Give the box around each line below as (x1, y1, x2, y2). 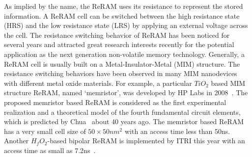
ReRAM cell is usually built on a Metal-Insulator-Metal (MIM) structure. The (4, 58, 240, 69)
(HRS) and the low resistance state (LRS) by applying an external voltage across (4, 20, 248, 30)
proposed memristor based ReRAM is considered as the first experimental (4, 97, 226, 107)
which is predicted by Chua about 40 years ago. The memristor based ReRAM (4, 116, 244, 127)
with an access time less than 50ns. (124, 126, 230, 136)
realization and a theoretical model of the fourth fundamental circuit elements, (4, 106, 241, 117)
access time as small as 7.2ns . (4, 145, 96, 155)
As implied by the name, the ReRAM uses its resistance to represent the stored (4, 1, 243, 11)
